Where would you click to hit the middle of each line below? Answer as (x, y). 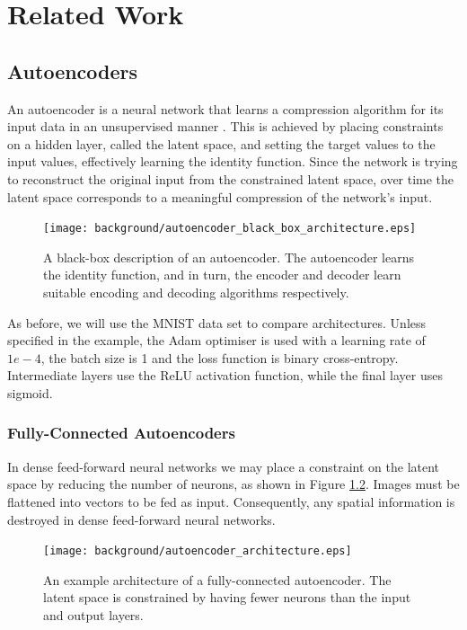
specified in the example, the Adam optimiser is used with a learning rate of (216, 340)
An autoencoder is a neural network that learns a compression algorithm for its (225, 108)
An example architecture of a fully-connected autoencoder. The (217, 579)
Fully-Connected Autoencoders (121, 433)
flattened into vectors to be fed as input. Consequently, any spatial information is (231, 501)
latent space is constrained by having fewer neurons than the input (227, 597)
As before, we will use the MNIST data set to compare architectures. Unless (217, 322)
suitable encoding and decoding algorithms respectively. (196, 292)
